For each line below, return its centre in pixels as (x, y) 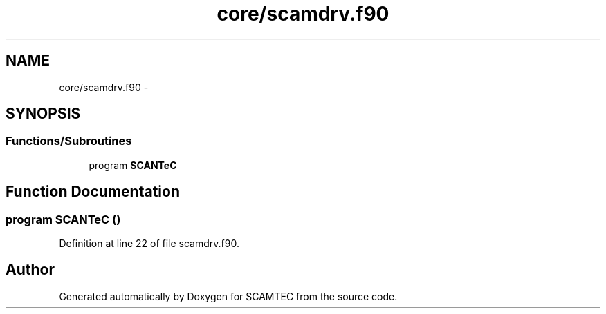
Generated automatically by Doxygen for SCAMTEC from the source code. (228, 296)
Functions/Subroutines (69, 141)
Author (30, 270)
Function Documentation (93, 192)
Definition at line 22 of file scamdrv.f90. (149, 244)
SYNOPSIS (43, 114)
